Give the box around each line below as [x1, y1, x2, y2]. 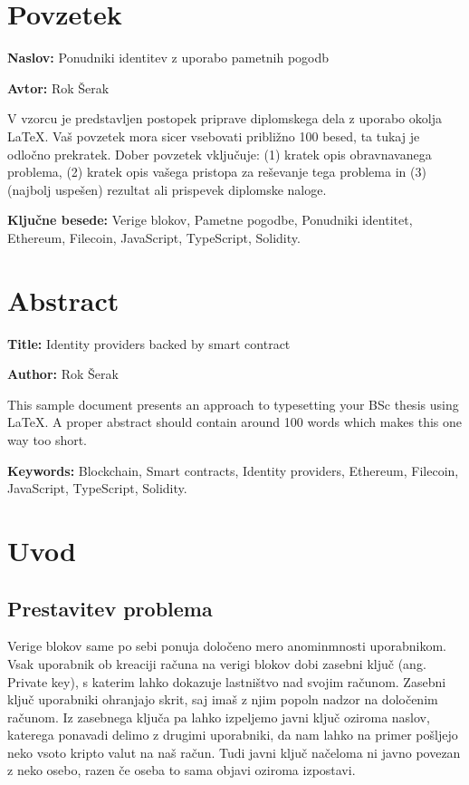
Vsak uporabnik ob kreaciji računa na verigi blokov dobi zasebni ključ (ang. [7, 654, 426, 673]
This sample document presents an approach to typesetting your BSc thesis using [7, 394, 459, 413]
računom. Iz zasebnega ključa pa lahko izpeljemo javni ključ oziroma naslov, [7, 707, 430, 726]
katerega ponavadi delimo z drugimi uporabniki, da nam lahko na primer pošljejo [7, 725, 458, 744]
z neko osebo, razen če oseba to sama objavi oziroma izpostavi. [7, 761, 356, 780]
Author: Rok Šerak [7, 364, 119, 383]
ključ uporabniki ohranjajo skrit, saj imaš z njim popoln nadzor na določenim [7, 690, 438, 709]
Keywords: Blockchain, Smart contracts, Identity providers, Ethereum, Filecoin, [7, 460, 459, 480]
